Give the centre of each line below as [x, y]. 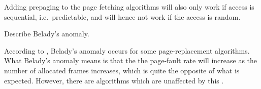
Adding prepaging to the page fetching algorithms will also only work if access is [129, 7]
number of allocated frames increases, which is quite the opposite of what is [122, 70]
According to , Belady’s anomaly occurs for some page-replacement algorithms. [127, 50]
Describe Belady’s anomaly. [47, 34]
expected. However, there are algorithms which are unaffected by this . [114, 80]
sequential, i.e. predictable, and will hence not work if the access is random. [122, 16]
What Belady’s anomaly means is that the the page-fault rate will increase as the [131, 60]
